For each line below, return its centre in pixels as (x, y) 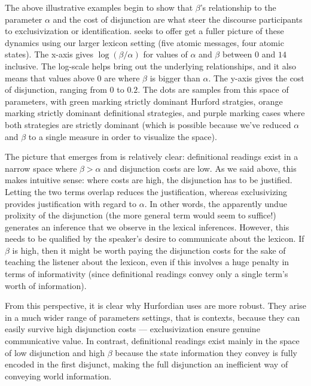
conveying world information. (58, 376)
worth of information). (46, 285)
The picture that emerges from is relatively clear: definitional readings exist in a (152, 156)
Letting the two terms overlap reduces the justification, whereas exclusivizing (146, 191)
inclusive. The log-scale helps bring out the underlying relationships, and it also (151, 66)
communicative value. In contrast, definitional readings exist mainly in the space (152, 341)
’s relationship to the (238, 7)
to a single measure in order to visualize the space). (123, 136)
